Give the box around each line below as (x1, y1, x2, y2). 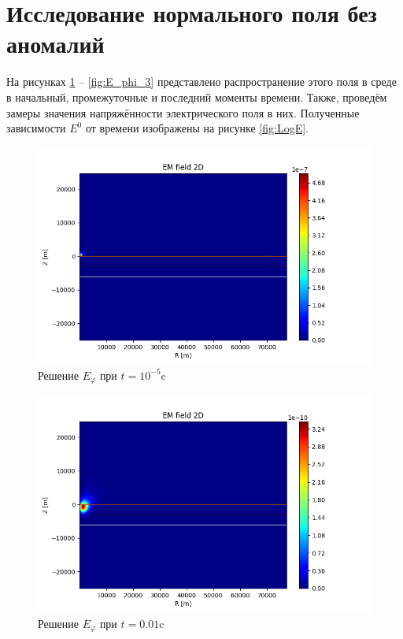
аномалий (6, 28, 105, 60)
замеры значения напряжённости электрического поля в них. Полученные (6, 104, 360, 121)
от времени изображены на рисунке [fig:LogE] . (85, 120, 309, 136)
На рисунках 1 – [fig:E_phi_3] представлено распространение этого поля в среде (6, 73, 397, 90)
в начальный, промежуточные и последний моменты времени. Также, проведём (6, 88, 387, 105)
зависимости (6, 120, 66, 136)
